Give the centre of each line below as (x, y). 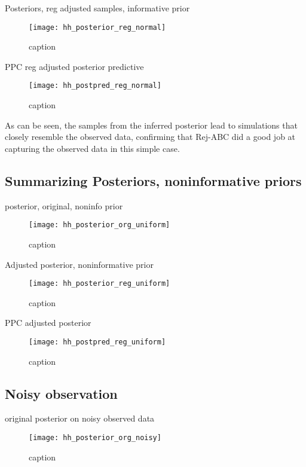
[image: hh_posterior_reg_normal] (97, 27)
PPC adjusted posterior (48, 323)
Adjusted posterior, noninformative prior (79, 264)
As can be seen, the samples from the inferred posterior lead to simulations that (151, 125)
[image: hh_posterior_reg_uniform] (100, 284)
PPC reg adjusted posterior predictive (74, 66)
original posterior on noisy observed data (80, 418)
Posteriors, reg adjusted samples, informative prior (97, 8)
